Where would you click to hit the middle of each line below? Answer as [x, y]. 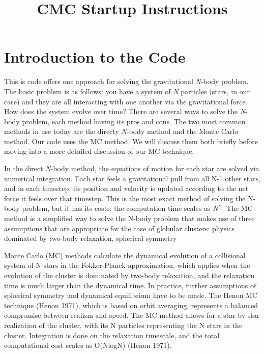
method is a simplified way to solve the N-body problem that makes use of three [129, 218]
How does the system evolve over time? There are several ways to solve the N [125, 111]
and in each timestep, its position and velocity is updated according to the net [126, 188]
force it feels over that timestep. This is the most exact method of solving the [125, 198]
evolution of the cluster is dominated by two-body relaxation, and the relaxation [129, 275]
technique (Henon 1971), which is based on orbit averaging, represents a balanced [131, 305]
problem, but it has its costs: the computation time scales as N [120, 208]
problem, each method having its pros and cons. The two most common [134, 121]
